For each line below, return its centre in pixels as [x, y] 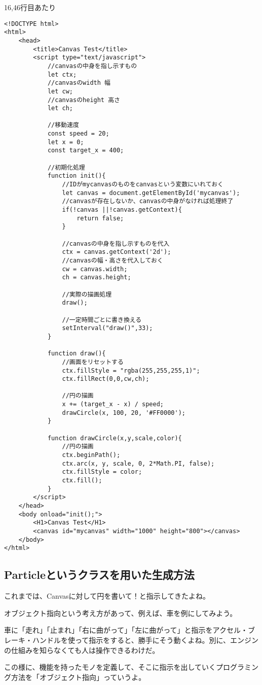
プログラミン [237, 667]
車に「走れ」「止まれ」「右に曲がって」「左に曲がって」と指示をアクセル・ [126, 630]
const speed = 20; [78, 134]
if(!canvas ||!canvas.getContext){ [122, 210]
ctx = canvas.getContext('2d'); [117, 252]
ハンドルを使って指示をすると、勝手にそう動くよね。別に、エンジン [145, 640]
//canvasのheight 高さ [84, 100]
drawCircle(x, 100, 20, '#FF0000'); [124, 413]
